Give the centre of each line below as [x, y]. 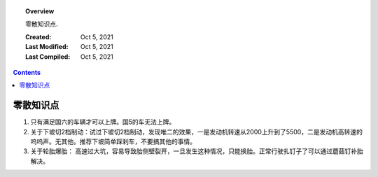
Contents [27, 72]
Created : [38, 37]
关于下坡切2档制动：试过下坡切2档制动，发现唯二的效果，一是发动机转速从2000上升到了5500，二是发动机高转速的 [197, 132]
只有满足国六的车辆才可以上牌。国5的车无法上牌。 [103, 122]
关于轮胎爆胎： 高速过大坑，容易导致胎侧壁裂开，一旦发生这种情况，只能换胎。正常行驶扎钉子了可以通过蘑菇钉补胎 [197, 151]
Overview [40, 11]
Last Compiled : [48, 57]
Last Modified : [47, 47]
